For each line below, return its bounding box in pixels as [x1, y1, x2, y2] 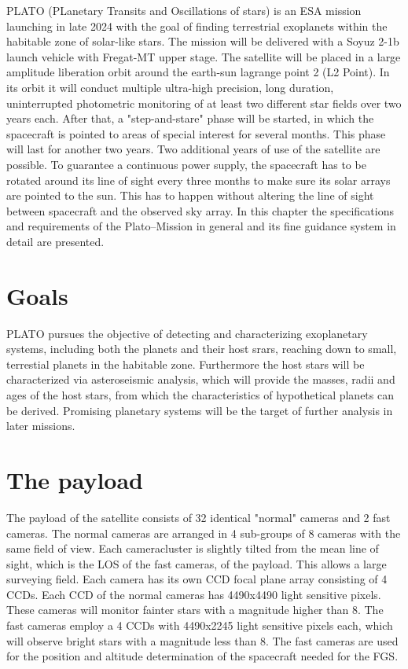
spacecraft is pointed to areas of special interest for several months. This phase [6, 125, 386, 142]
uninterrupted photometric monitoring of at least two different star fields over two [6, 94, 402, 111]
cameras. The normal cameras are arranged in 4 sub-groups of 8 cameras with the [6, 524, 401, 541]
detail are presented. [6, 233, 105, 249]
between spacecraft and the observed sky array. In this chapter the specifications [6, 202, 394, 219]
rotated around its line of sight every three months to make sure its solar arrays [6, 171, 391, 188]
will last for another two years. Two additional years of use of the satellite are [6, 141, 380, 157]
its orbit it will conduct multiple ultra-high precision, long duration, [6, 79, 334, 95]
